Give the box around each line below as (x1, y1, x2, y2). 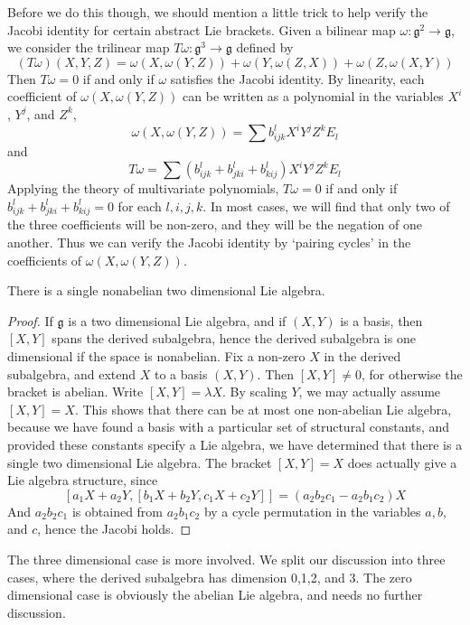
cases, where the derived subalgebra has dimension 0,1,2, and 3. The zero (7, 567, 412, 586)
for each (117, 196, 162, 215)
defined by (236, 38, 294, 57)
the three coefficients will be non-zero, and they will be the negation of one (7, 215, 423, 234)
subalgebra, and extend (7, 364, 136, 383)
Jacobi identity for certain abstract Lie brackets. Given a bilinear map (7, 20, 396, 39)
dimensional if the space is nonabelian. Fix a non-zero (7, 347, 305, 366)
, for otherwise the (361, 364, 463, 383)
